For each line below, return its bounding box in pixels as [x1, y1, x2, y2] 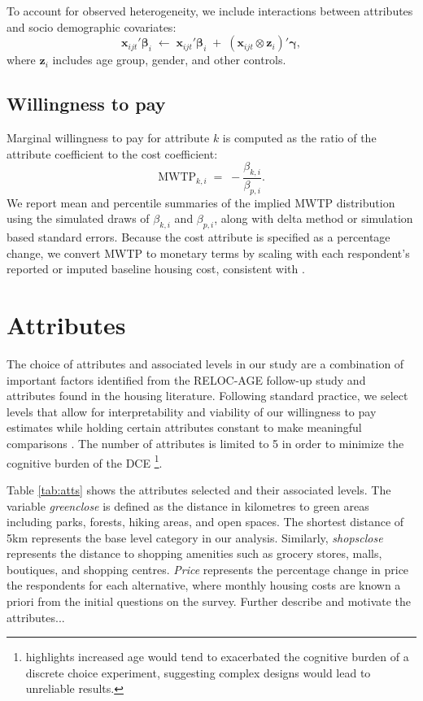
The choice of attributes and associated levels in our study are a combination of [7, 355, 404, 372]
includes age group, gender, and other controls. [52, 51, 286, 68]
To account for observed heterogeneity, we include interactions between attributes [7, 2, 413, 19]
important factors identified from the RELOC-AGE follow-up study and [7, 371, 366, 388]
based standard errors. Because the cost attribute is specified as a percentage [7, 229, 390, 246]
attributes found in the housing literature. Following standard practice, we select [7, 387, 408, 404]
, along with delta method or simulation [214, 210, 413, 227]
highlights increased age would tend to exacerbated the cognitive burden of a [25, 648, 409, 665]
